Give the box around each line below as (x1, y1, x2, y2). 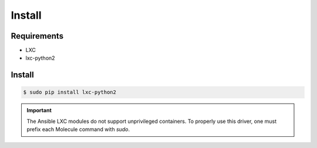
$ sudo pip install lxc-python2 (23, 89, 117, 96)
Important (26, 107, 52, 114)
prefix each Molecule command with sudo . (26, 126, 130, 133)
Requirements (11, 31, 64, 41)
